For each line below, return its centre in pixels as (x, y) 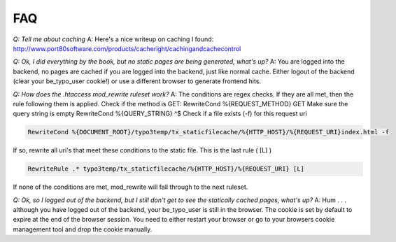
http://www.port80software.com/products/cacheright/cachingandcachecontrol (127, 48)
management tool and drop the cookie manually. (83, 229)
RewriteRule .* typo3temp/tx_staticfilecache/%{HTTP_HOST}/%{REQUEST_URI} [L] (166, 169)
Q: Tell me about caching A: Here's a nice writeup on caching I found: (113, 39)
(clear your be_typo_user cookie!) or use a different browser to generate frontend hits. (137, 81)
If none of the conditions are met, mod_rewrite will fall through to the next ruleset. (130, 187)
